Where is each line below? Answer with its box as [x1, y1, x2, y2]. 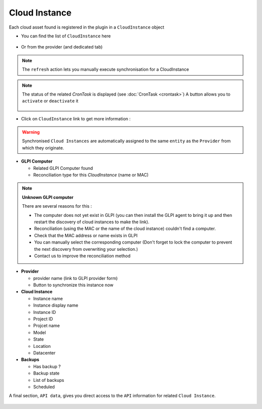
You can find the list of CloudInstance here [21, 33, 111, 39]
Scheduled [33, 384, 55, 390]
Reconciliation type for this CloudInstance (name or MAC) [33, 172, 149, 178]
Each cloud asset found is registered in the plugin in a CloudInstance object [9, 24, 164, 30]
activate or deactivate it [22, 98, 79, 104]
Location [33, 343, 51, 349]
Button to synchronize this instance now [33, 282, 114, 288]
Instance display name [33, 302, 79, 308]
